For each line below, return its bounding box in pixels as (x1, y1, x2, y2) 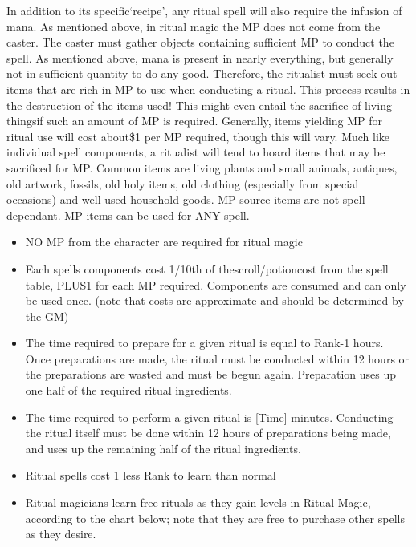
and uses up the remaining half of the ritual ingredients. (25, 440, 301, 456)
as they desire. (25, 525, 96, 542)
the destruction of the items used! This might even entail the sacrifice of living (6, 96, 392, 113)
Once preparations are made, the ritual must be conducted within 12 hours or (25, 350, 410, 367)
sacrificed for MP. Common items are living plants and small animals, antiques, (6, 159, 398, 176)
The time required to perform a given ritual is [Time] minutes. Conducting (25, 408, 394, 425)
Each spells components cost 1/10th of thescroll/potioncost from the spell (25, 260, 389, 277)
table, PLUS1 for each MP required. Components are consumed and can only (25, 276, 406, 293)
